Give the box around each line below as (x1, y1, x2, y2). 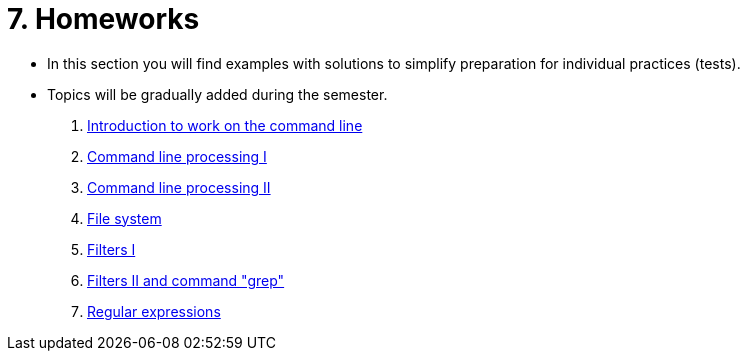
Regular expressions (87, 302, 221, 320)
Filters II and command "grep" (87, 271, 285, 289)
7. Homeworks (7, 2, 200, 36)
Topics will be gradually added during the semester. (47, 85, 388, 103)
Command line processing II (87, 178, 271, 196)
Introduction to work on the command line (87, 116, 363, 134)
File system (87, 209, 162, 227)
